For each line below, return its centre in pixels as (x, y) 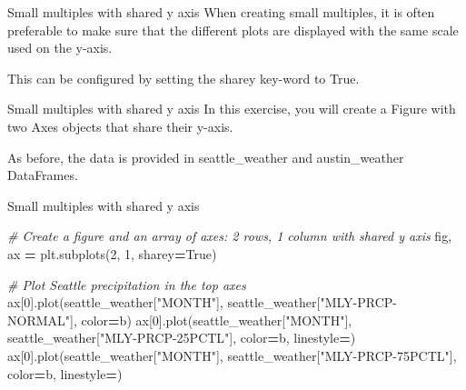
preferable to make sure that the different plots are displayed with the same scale (233, 30)
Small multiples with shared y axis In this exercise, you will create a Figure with (232, 109)
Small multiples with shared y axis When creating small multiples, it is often (221, 12)
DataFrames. (43, 175)
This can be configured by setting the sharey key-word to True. (183, 78)
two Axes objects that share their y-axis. (120, 126)
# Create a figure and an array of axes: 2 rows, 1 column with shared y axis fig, (230, 236)
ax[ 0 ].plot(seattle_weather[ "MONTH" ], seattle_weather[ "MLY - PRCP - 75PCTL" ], (232, 355)
